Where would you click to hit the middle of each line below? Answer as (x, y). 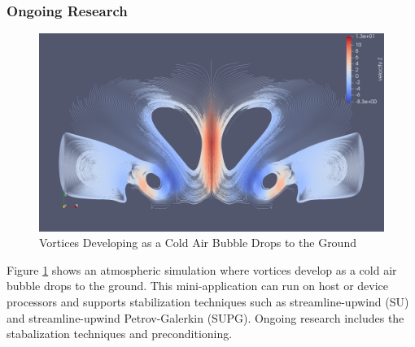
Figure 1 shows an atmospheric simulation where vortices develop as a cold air (202, 269)
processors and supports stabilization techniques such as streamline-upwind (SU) (208, 302)
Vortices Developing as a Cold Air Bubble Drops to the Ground (198, 243)
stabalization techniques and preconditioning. (120, 334)
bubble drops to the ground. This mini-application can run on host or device (198, 286)
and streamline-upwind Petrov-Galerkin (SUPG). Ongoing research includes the (205, 317)
